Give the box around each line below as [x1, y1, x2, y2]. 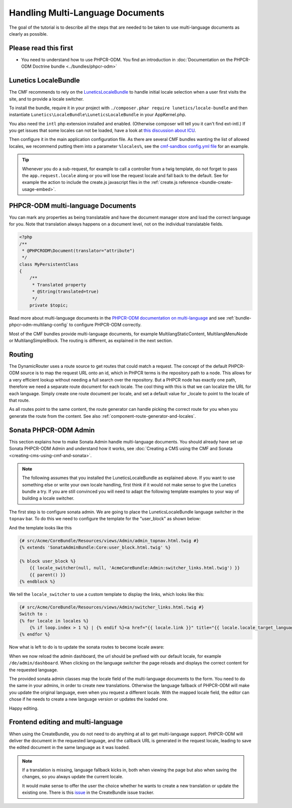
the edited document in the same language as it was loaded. [9, 745, 130, 750]
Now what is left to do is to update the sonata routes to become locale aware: [9, 644, 164, 650]
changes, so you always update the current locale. [22, 774, 124, 780]
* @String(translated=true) [32, 289, 99, 295]
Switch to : [19, 611, 48, 617]
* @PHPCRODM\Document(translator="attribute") [22, 248, 135, 253]
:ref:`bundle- [226, 315, 252, 321]
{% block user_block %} [19, 558, 76, 564]
